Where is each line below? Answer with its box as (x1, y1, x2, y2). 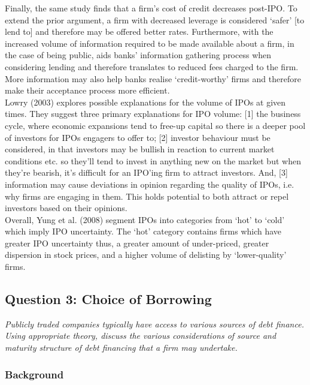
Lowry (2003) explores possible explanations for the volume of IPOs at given (5, 95, 286, 108)
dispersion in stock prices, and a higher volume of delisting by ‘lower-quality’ (5, 248, 287, 261)
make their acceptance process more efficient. (5, 84, 170, 97)
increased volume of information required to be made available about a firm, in (5, 37, 294, 49)
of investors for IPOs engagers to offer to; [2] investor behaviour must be (5, 131, 271, 143)
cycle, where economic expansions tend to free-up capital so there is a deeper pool (5, 119, 306, 131)
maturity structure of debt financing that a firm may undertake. (5, 341, 238, 354)
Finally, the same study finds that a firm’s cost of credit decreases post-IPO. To (5, 2, 297, 14)
